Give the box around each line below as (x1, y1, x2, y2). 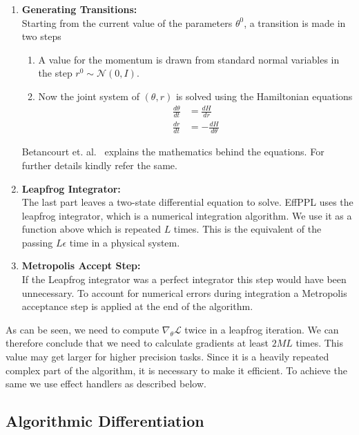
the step (38, 66, 72, 80)
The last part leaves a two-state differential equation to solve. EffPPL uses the (21, 195, 353, 209)
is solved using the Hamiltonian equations (175, 88, 353, 103)
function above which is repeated (21, 222, 161, 236)
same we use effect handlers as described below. (6, 376, 206, 391)
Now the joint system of (38, 88, 139, 103)
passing (21, 235, 53, 249)
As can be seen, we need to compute (6, 322, 159, 336)
